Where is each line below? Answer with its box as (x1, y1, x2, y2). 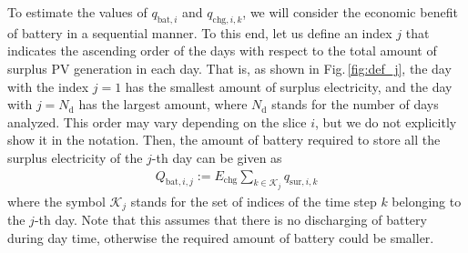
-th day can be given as (151, 147, 282, 167)
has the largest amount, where (78, 95, 248, 114)
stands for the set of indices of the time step (130, 192, 377, 211)
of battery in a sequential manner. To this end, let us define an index (7, 23, 392, 42)
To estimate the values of (7, 3, 148, 21)
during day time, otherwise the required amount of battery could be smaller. (7, 228, 434, 248)
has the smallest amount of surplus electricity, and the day (125, 76, 453, 96)
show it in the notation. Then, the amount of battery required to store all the (7, 130, 441, 149)
